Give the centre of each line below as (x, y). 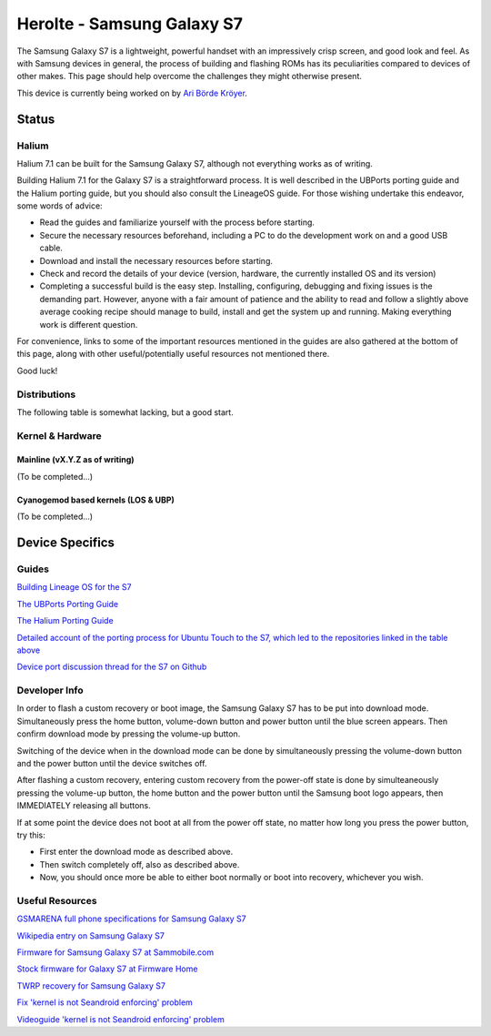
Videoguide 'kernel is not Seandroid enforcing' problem (120, 1019)
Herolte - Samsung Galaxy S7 (130, 24)
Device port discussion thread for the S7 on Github (112, 667)
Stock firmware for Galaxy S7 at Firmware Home (107, 969)
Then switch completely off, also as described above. (140, 864)
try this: (31, 835)
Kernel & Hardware (59, 435)
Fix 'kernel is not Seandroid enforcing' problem (105, 1002)
